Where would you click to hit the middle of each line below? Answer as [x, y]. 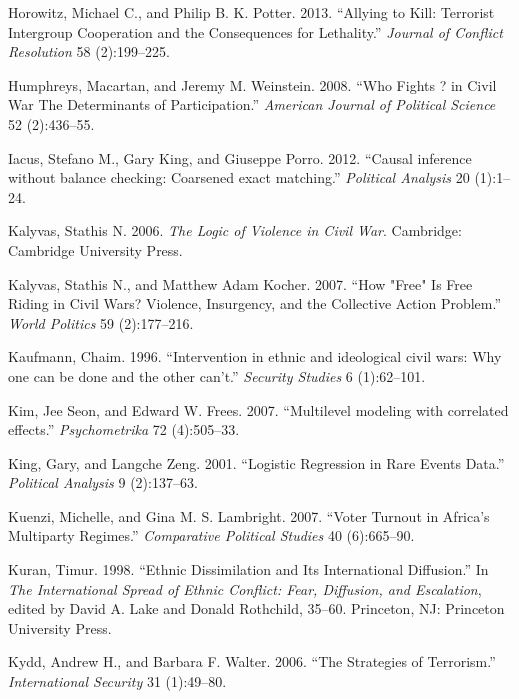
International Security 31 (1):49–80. [117, 681]
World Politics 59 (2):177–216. [101, 322]
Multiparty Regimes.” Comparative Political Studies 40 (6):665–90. [211, 535]
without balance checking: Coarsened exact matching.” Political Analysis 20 [239, 177]
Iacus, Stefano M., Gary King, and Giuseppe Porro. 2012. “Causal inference [240, 157]
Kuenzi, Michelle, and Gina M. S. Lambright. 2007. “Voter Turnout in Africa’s [249, 515]
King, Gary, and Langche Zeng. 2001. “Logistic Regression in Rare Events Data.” [256, 462]
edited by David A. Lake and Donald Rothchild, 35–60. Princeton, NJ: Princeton [256, 608]
